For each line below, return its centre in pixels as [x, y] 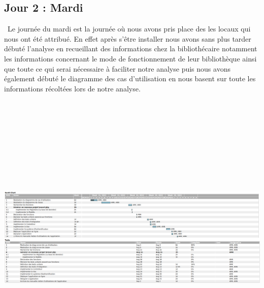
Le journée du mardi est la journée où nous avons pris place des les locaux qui [129, 29]
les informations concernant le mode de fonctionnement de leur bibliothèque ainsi [130, 58]
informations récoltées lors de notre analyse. [72, 88]
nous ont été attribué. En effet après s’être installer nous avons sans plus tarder [128, 38]
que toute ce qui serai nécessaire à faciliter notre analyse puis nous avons [117, 68]
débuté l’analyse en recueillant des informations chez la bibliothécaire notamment [131, 49]
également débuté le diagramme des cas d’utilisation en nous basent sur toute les [130, 78]
